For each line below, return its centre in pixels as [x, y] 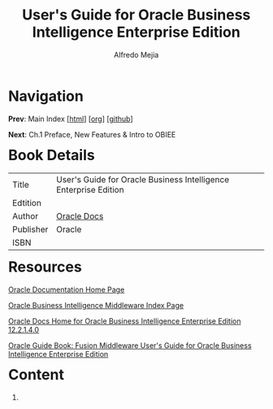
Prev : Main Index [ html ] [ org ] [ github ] [71, 119]
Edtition [27, 203]
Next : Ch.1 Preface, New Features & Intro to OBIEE [92, 134]
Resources [45, 267]
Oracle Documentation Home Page [67, 289]
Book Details [52, 155]
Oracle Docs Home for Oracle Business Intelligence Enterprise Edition [125, 321]
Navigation [46, 96]
